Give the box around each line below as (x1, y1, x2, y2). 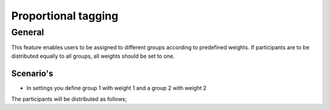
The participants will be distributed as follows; (11, 95, 127, 103)
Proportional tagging (11, 9, 119, 22)
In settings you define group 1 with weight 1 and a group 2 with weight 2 (26, 84, 207, 91)
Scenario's (11, 68, 54, 78)
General (11, 27, 44, 38)
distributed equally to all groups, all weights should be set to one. (11, 52, 175, 60)
